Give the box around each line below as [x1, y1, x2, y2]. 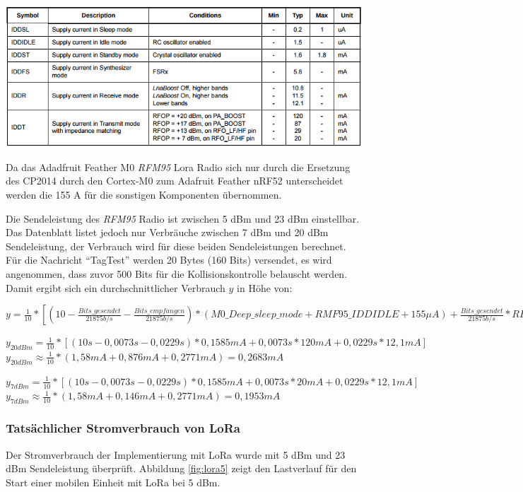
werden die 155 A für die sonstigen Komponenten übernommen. [6, 187, 282, 201]
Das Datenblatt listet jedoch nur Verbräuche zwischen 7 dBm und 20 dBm [6, 225, 329, 240]
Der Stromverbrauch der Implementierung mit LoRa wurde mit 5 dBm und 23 [6, 447, 346, 462]
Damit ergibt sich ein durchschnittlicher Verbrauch [6, 280, 225, 295]
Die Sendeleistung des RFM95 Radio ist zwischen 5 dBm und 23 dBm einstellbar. [6, 211, 360, 225]
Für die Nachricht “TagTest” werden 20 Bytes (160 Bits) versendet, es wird [6, 252, 332, 267]
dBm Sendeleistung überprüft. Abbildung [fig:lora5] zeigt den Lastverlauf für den [6, 461, 357, 476]
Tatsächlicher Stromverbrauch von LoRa [6, 419, 240, 437]
